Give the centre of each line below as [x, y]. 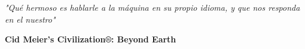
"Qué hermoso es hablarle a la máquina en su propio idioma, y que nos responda [152, 7]
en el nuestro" [30, 19]
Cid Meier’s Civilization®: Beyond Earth [91, 39]
